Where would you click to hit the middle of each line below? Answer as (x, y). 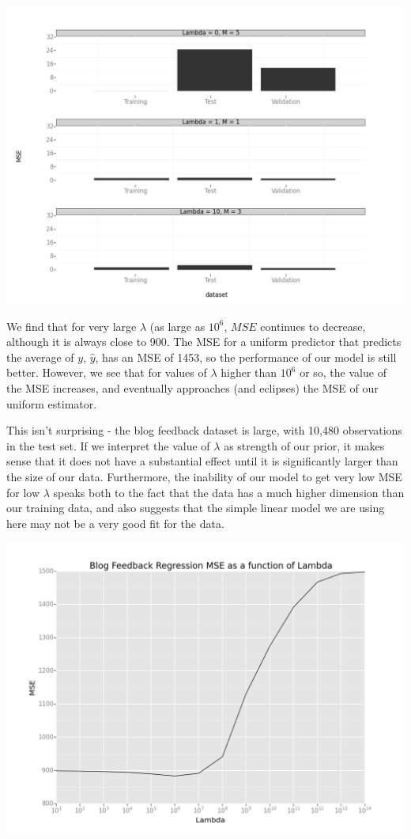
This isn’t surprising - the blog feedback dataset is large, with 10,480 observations (204, 430)
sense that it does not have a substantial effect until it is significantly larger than (202, 461)
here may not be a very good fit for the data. (115, 523)
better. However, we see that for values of (107, 372)
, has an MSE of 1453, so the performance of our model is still (246, 357)
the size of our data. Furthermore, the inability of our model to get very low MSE (204, 476)
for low (23, 492)
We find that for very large (72, 326)
